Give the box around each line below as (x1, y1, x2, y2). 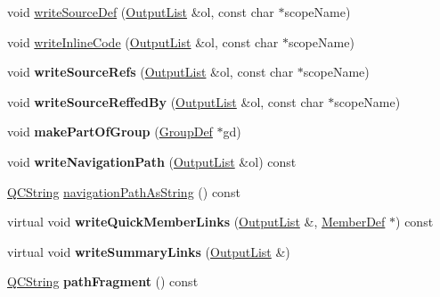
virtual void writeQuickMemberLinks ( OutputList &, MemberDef (7, 212, 386, 231)
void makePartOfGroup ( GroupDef (7, 122, 213, 141)
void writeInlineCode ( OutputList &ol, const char (7, 32, 279, 51)
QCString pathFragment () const (7, 272, 199, 291)
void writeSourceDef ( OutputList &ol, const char (7, 3, 274, 21)
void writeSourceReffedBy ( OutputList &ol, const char (7, 92, 324, 111)
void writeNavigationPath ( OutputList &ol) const (7, 152, 297, 170)
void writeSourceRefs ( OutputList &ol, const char (7, 62, 294, 81)
